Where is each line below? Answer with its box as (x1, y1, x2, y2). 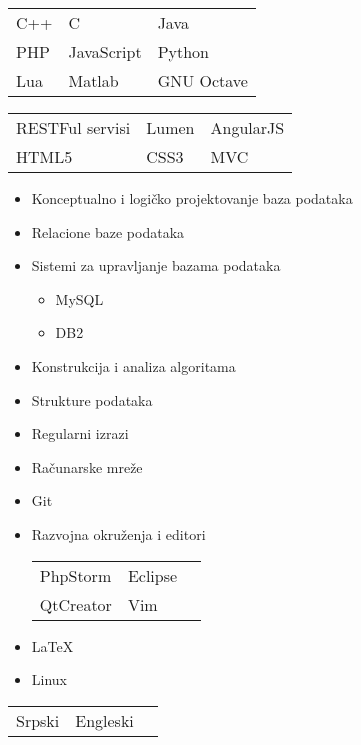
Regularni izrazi (31, 423, 129, 444)
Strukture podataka (31, 389, 153, 410)
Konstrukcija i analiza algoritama (31, 355, 236, 376)
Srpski (16, 708, 60, 732)
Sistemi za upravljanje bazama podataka (31, 255, 281, 276)
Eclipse (127, 563, 178, 587)
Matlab (68, 69, 119, 92)
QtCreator (39, 592, 112, 616)
